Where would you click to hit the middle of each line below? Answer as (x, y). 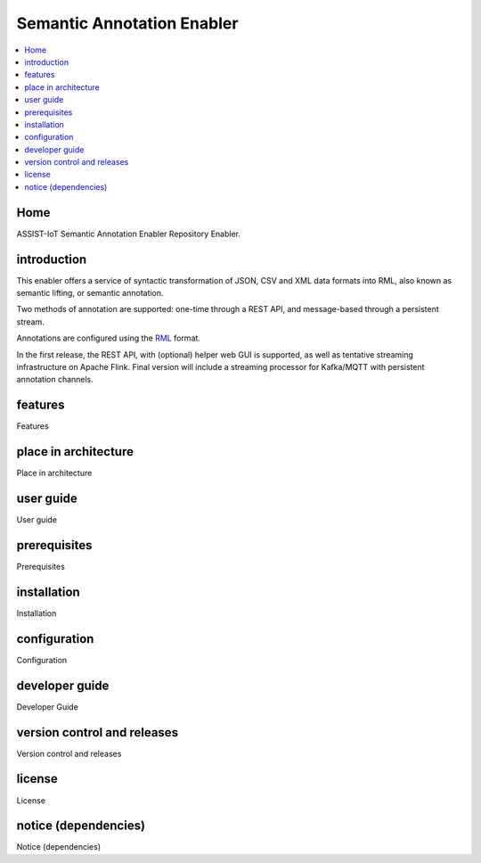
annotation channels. (55, 380)
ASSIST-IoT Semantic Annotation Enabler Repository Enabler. (128, 234)
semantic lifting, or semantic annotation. (90, 293)
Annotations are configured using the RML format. (108, 338)
